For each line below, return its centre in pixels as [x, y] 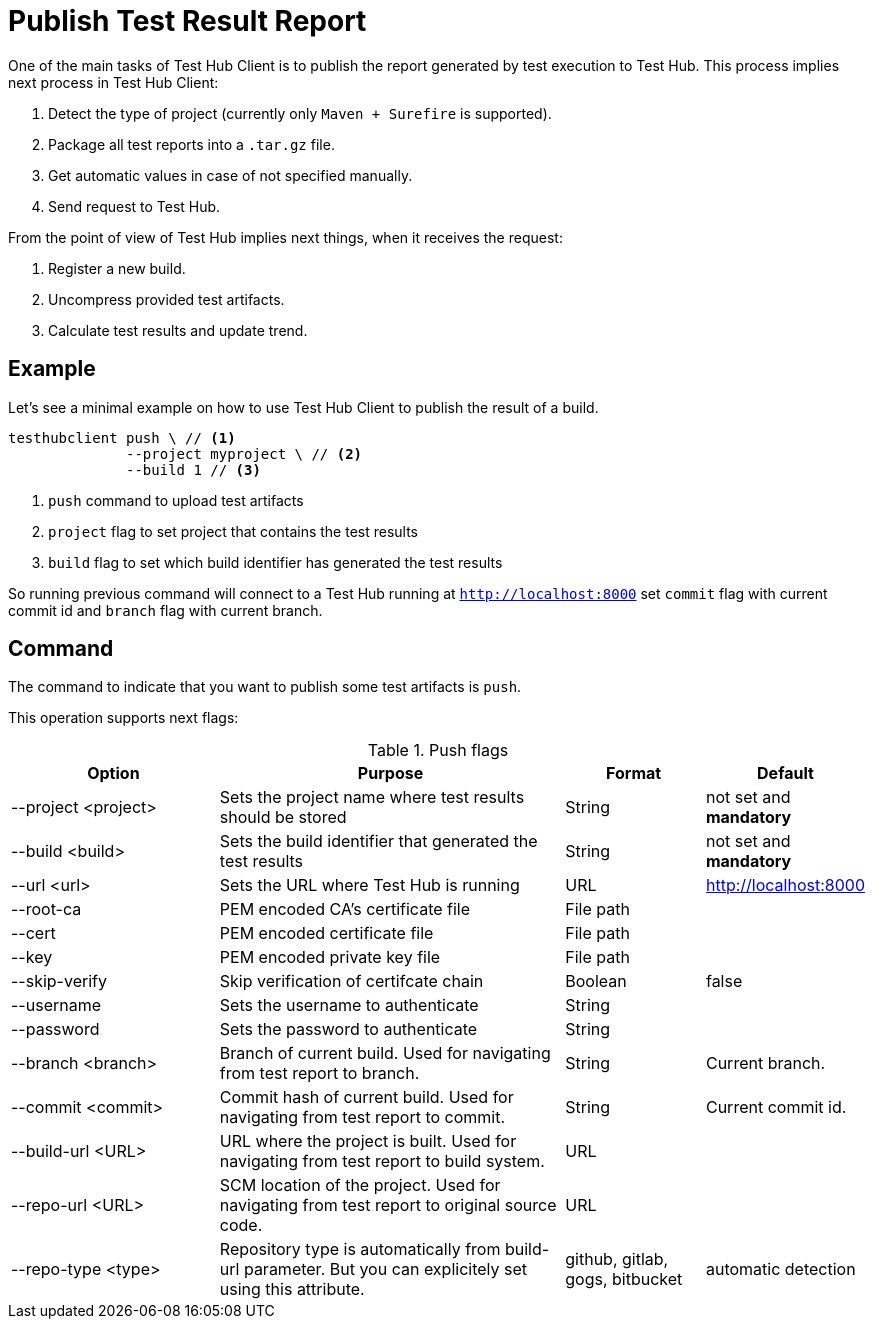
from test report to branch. [319, 1073]
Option [113, 773]
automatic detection [780, 1269]
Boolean [596, 981]
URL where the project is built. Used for [368, 1141]
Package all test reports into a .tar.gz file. [191, 144]
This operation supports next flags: [123, 718]
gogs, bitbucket [624, 1279]
